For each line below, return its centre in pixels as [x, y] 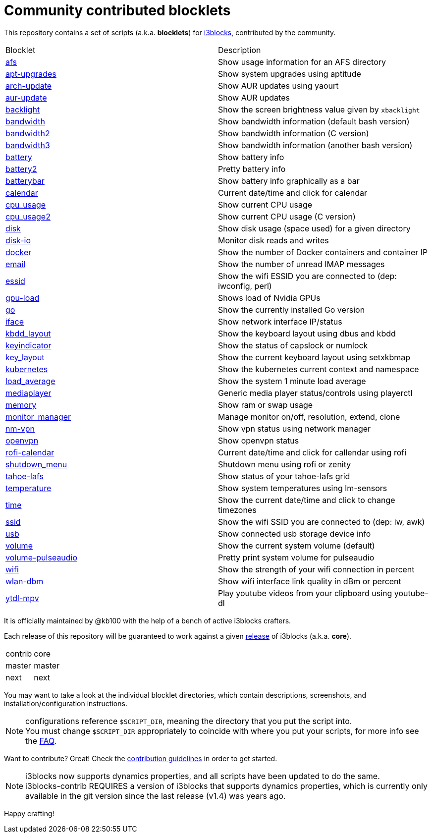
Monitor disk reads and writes [273, 240]
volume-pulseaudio [42, 557]
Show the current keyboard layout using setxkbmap [314, 357]
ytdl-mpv [22, 598]
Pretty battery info [252, 169]
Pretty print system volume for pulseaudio [296, 557]
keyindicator [28, 345]
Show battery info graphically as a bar [289, 181]
